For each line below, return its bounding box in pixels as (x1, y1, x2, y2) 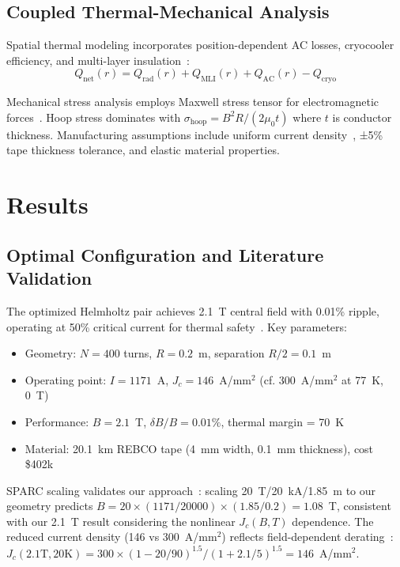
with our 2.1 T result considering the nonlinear (6, 512, 236, 529)
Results (6, 188, 89, 221)
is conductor (332, 108, 392, 125)
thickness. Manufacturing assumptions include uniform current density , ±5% (6, 126, 383, 142)
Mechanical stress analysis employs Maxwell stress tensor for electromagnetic (6, 93, 379, 110)
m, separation (198, 345, 265, 361)
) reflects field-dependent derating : (221, 528, 394, 545)
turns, (123, 345, 153, 361)
